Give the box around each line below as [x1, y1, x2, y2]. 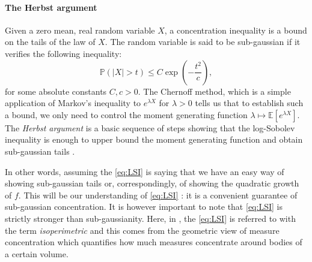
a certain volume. [5, 247, 69, 260]
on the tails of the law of [5, 35, 96, 48]
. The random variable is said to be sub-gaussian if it [105, 35, 301, 48]
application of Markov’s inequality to [5, 97, 141, 109]
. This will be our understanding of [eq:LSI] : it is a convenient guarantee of [18, 188, 298, 201]
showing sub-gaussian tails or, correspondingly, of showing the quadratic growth [5, 177, 299, 189]
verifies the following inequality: [5, 47, 122, 59]
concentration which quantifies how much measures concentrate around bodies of [5, 236, 302, 248]
